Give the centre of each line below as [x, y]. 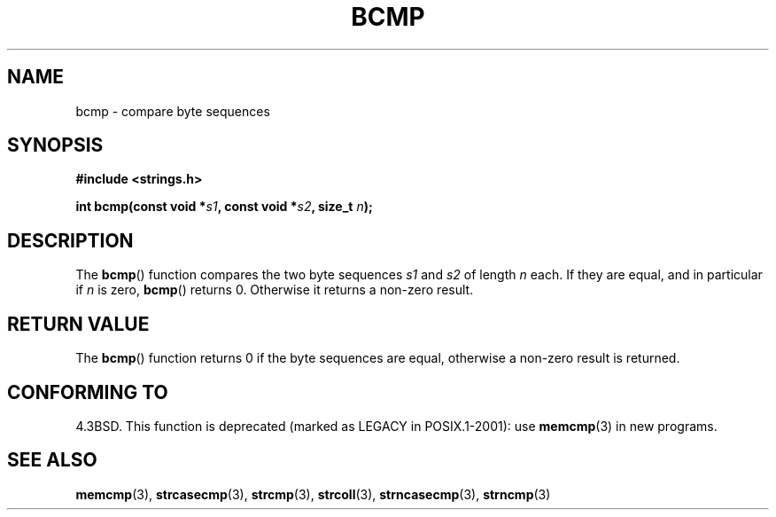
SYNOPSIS [55, 145]
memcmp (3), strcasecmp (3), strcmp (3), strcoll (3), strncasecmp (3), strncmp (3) [313, 494]
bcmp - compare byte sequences [173, 111]
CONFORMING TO [88, 392]
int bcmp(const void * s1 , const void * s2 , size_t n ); [224, 207]
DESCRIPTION [70, 240]
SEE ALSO [52, 460]
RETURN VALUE [78, 324]
